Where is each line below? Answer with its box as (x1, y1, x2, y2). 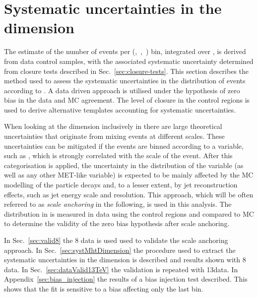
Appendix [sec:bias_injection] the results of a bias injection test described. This (4, 274, 248, 284)
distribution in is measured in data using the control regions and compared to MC (4, 208, 254, 219)
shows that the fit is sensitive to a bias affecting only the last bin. (4, 283, 203, 294)
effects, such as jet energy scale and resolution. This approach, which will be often (4, 189, 254, 199)
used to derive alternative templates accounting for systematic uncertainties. (4, 104, 236, 115)
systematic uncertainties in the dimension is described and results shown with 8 (4, 254, 246, 265)
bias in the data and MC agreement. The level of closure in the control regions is (4, 95, 250, 105)
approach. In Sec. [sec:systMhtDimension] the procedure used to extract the (4, 244, 236, 255)
